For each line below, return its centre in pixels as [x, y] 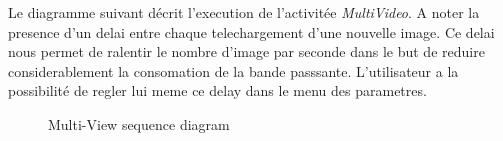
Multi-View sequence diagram [139, 123]
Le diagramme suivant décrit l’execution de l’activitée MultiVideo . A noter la [244, 12]
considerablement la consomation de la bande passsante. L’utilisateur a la [233, 70]
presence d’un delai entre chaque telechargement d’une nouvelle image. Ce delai [251, 31]
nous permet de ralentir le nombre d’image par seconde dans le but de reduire [246, 51]
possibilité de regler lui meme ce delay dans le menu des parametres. [217, 90]
